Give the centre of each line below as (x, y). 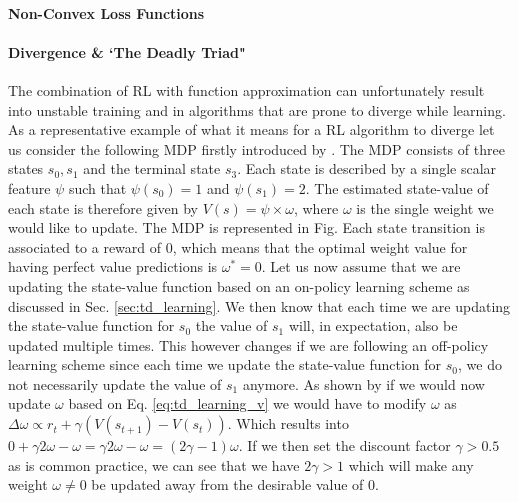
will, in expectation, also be (373, 325)
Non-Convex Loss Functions (106, 12)
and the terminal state (152, 168)
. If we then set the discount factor (344, 445)
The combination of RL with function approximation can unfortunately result (246, 89)
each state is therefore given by (103, 207)
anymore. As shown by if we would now (363, 383)
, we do (480, 364)
